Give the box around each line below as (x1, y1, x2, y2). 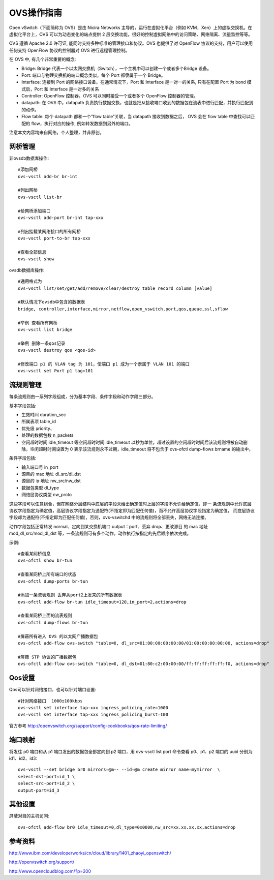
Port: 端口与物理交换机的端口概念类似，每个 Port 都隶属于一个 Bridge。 (21, 72, 166, 78)
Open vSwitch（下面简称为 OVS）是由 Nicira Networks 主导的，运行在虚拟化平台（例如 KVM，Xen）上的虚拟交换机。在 (9, 25, 253, 30)
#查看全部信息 (18, 249, 47, 255)
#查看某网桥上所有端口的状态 (18, 572, 77, 577)
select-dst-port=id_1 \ (18, 774, 75, 779)
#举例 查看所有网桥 (18, 320, 58, 326)
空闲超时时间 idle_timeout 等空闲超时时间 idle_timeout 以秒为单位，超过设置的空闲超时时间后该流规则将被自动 (21, 439, 244, 445)
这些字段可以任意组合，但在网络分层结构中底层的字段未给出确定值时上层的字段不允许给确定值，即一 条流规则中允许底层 (9, 501, 252, 507)
